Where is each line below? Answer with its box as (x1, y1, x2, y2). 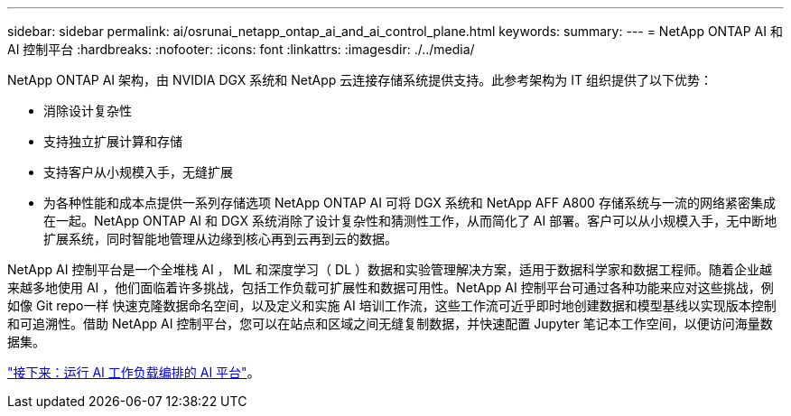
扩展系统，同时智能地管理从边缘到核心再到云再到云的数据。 (43, 231, 397, 246)
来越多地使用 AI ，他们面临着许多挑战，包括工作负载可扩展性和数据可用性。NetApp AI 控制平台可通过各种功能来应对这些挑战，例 (7, 280, 774, 295)
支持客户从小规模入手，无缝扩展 (43, 164, 233, 180)
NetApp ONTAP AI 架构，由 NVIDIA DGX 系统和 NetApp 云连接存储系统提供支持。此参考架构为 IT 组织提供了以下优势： (7, 72, 712, 88)
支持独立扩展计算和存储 (43, 134, 182, 149)
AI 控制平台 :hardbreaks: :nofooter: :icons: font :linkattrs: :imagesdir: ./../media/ (7, 42, 475, 57)
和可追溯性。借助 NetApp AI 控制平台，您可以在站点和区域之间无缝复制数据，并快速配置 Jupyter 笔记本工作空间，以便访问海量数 (7, 316, 773, 331)
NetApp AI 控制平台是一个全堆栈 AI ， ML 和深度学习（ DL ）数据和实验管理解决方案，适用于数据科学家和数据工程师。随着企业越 (7, 262, 773, 277)
